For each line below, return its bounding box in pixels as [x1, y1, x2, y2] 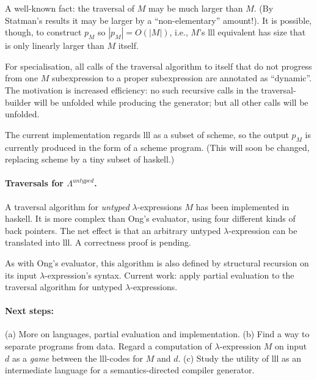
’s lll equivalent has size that [199, 26, 306, 38]
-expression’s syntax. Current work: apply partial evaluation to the [45, 268, 294, 281]
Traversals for [5, 177, 64, 189]
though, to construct [5, 26, 82, 38]
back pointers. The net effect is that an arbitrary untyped [5, 224, 221, 236]
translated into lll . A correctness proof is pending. [5, 236, 192, 249]
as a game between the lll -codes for [12, 351, 144, 364]
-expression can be [228, 224, 297, 236]
